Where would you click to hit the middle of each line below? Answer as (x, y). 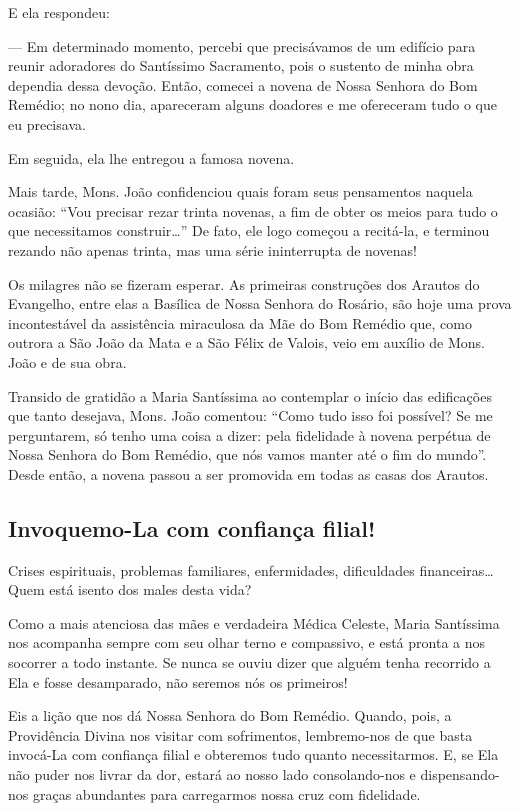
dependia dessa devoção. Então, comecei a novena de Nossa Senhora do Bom (243, 84)
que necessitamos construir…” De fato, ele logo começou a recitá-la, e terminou (249, 230)
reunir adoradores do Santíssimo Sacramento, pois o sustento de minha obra (241, 65)
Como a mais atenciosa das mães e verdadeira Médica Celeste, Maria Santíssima (254, 622)
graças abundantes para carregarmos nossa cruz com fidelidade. (226, 793)
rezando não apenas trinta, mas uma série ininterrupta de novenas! (212, 249)
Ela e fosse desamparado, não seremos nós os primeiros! (178, 681)
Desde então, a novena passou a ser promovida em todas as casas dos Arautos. (248, 473)
